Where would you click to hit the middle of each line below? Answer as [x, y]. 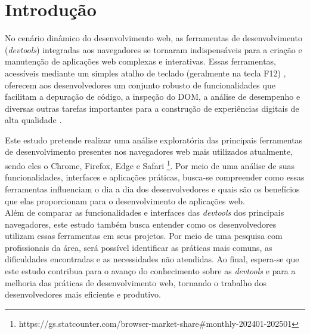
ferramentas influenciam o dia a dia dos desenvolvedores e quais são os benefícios [152, 189]
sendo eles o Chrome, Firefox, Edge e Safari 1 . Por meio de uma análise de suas [150, 165]
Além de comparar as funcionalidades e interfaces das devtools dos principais [145, 212]
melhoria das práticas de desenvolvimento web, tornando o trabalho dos [136, 282]
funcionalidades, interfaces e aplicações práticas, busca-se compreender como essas [155, 177]
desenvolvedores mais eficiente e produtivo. [83, 294]
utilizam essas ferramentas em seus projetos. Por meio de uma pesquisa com [144, 236]
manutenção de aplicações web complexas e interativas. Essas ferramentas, [140, 61]
